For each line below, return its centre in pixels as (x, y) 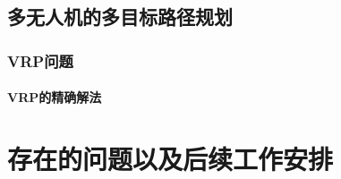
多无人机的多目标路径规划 (120, 17)
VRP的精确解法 (55, 97)
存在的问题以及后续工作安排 (170, 158)
